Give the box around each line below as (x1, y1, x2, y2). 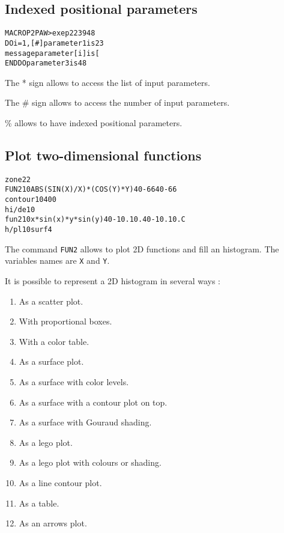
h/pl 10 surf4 (5, 225, 52, 234)
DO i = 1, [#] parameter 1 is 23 (5, 38, 104, 47)
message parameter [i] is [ (5, 49, 100, 58)
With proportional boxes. (19, 315, 112, 327)
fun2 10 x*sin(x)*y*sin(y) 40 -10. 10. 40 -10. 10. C (5, 215, 186, 224)
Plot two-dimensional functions (5, 146, 202, 164)
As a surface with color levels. (19, 376, 129, 388)
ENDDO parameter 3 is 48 (5, 59, 87, 68)
